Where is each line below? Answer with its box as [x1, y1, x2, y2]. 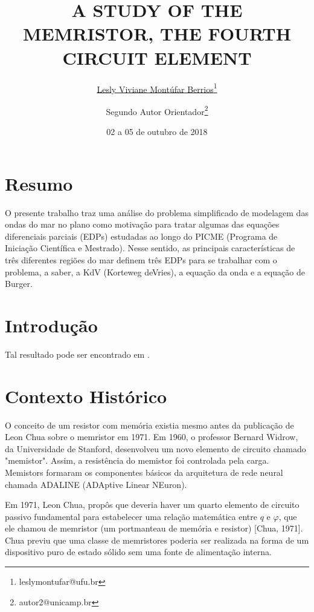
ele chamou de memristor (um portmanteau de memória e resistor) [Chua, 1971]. [5, 522, 303, 535]
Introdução [5, 312, 98, 337]
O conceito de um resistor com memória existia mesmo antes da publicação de [5, 418, 294, 431]
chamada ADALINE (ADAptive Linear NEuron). [5, 478, 187, 490]
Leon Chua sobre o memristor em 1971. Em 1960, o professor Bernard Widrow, [5, 430, 298, 443]
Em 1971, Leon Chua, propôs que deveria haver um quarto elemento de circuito [5, 498, 300, 511]
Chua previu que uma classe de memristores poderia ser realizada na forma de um [5, 533, 309, 546]
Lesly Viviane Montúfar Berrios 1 [97, 81, 217, 95]
